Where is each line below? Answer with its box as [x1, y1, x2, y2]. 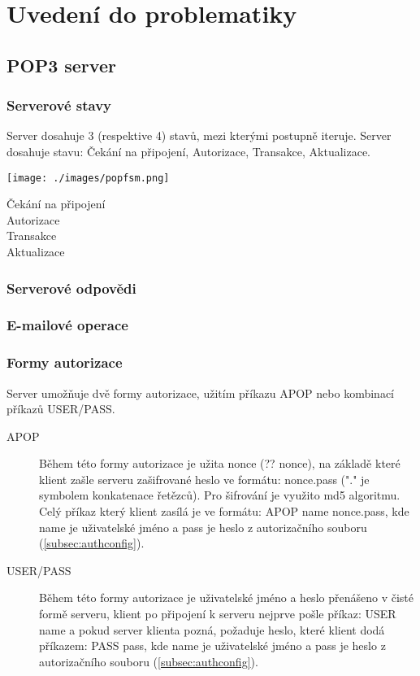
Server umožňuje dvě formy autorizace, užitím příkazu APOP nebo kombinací [6, 384, 394, 401]
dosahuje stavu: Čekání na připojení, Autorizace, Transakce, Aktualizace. [6, 142, 370, 159]
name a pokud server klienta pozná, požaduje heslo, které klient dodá [39, 621, 385, 638]
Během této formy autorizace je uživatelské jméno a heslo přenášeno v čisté [39, 589, 414, 606]
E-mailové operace [6, 315, 128, 335]
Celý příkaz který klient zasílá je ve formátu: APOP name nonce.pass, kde [39, 503, 409, 520]
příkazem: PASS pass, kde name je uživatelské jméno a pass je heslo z [39, 637, 386, 654]
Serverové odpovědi [6, 277, 136, 298]
